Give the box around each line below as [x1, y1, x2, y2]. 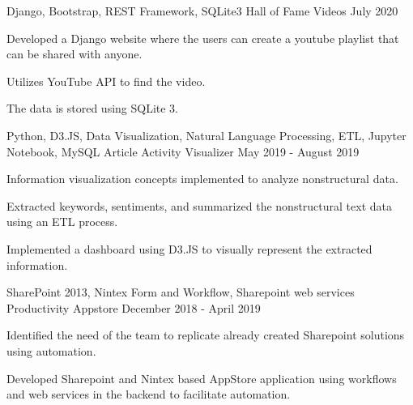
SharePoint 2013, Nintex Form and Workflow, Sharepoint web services [6, 283, 355, 301]
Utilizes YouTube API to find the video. [6, 72, 206, 89]
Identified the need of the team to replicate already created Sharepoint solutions [6, 326, 405, 343]
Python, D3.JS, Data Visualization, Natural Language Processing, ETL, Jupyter [6, 126, 407, 143]
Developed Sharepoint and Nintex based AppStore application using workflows [6, 369, 397, 386]
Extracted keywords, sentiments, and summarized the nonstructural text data [6, 197, 392, 214]
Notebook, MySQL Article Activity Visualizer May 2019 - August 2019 [6, 143, 360, 160]
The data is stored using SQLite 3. [6, 100, 179, 117]
